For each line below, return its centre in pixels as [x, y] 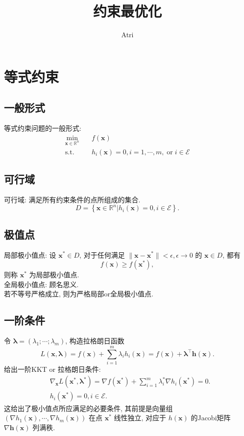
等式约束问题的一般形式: [43, 128]
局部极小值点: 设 [30, 254]
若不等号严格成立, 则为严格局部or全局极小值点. [79, 294]
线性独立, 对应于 [140, 418]
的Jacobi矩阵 [211, 418]
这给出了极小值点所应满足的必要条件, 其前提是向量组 [88, 408]
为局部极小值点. [54, 275]
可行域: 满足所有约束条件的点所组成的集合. [72, 199]
